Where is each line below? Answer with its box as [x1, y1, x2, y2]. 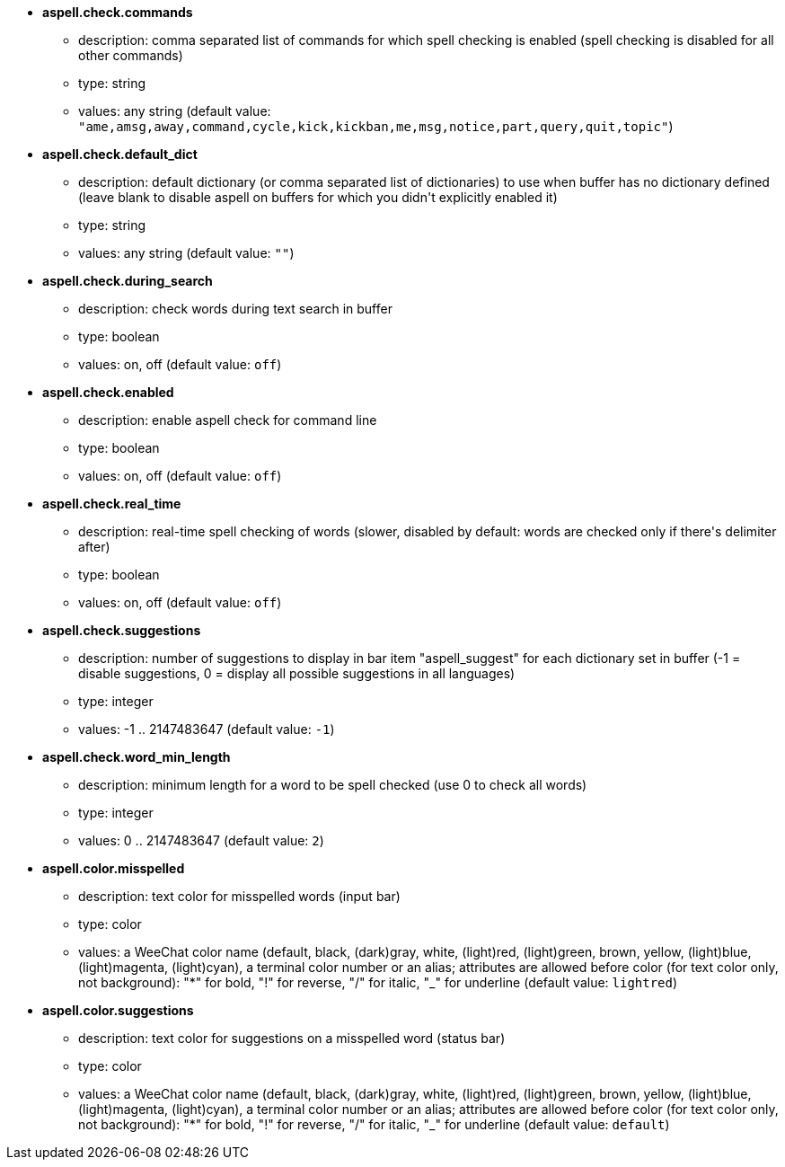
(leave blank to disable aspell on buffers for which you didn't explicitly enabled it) [78, 190, 558, 205]
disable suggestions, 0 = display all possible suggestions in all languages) [78, 666, 516, 681]
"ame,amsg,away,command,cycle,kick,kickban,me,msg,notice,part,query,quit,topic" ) [78, 119, 674, 134]
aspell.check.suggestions [42, 623, 201, 638]
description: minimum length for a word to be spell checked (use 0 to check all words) [78, 777, 587, 792]
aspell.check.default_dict [42, 146, 198, 162]
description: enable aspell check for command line [78, 412, 377, 428]
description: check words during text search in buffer [78, 301, 392, 316]
